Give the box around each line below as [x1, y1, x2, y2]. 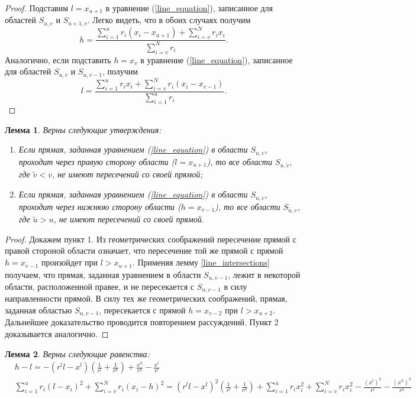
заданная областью [5, 304, 72, 316]
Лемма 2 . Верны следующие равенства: [5, 347, 150, 360]
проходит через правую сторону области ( [18, 155, 175, 167]
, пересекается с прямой [99, 304, 186, 316]
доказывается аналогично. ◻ [5, 328, 109, 340]
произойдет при [41, 256, 98, 268]
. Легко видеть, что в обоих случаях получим [87, 14, 251, 26]
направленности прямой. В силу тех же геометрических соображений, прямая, [5, 292, 288, 305]
